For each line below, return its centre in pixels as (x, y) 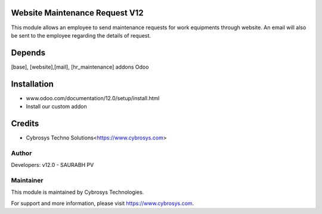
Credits (25, 123)
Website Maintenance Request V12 (77, 13)
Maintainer (27, 180)
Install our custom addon (56, 107)
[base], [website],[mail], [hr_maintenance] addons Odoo (80, 67)
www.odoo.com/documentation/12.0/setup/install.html (93, 98)
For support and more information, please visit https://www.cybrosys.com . (103, 203)
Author (21, 153)
